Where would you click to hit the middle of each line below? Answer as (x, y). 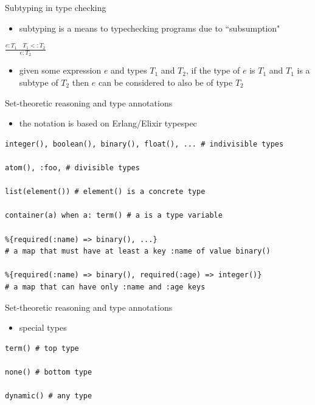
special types (43, 327)
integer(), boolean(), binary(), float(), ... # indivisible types (144, 144)
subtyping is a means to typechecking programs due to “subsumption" (150, 28)
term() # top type (42, 348)
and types (129, 70)
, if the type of (213, 70)
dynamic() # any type (49, 396)
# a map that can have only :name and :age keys (105, 287)
